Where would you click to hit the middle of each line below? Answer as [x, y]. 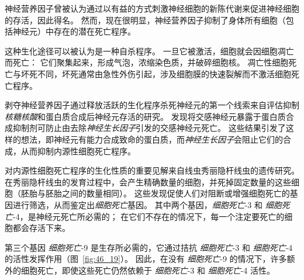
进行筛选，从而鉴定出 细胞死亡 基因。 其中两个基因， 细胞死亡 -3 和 [137, 204]
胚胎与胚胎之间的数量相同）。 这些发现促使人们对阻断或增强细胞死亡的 [155, 193]
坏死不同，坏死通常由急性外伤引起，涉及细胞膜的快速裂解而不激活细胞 [156, 73]
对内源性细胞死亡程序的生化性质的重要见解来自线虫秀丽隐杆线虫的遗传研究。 [152, 170]
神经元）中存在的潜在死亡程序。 [74, 31]
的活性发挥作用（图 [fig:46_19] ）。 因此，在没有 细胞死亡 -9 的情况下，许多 [146, 259]
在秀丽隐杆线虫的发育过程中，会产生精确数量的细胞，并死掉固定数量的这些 [148, 182]
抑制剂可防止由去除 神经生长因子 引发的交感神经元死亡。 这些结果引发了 [149, 128]
